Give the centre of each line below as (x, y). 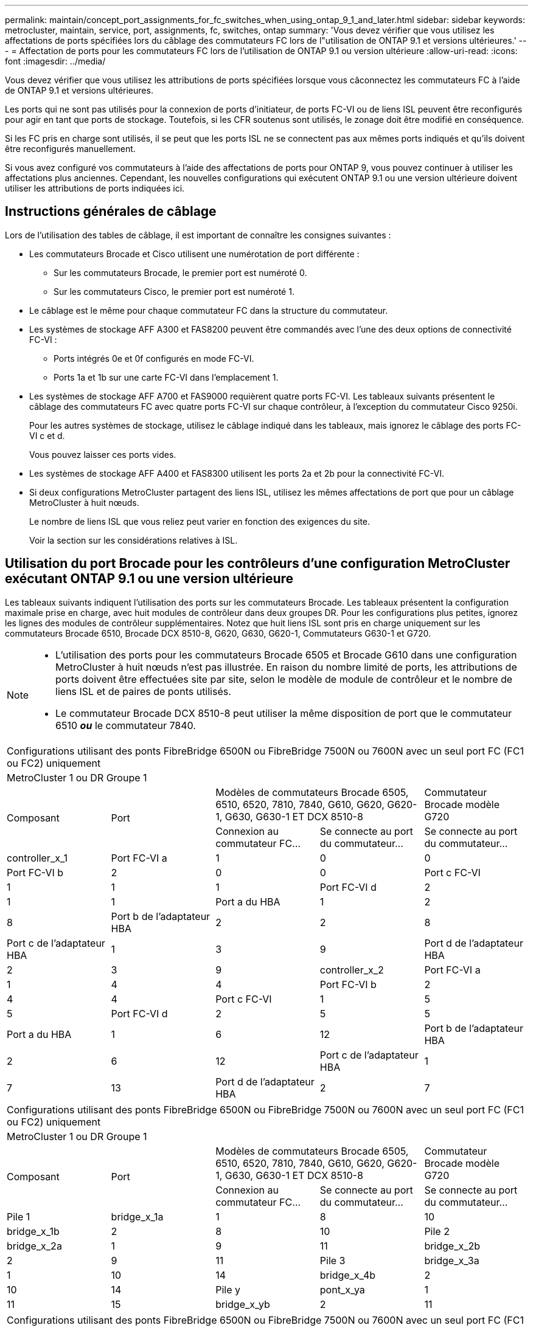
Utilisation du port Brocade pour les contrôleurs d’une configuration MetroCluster (258, 564)
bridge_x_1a (137, 1216)
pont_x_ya (342, 1289)
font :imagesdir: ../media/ (55, 61)
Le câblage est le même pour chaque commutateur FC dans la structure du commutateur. (209, 310)
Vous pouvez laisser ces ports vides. (103, 454)
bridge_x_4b (348, 1275)
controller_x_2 (352, 970)
